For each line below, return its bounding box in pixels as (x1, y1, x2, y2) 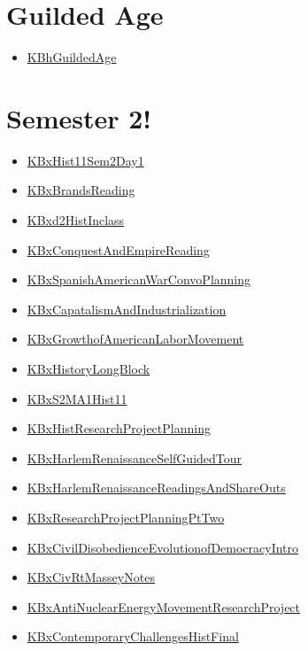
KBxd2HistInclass (27, 211, 125, 229)
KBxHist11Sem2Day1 (27, 151, 144, 169)
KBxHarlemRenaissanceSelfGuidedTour (27, 448, 243, 467)
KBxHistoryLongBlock (27, 360, 150, 377)
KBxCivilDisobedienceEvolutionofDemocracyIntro (27, 538, 299, 556)
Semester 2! (6, 99, 152, 136)
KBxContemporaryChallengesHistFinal (27, 627, 239, 646)
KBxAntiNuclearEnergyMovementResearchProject (27, 597, 301, 616)
